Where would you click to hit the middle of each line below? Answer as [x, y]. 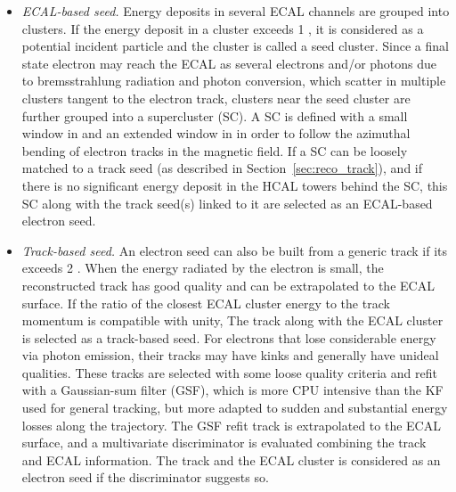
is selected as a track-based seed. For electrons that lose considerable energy [229, 337]
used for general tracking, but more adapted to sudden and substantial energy [235, 408]
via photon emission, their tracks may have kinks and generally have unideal [230, 355]
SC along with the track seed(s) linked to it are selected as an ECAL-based [227, 203]
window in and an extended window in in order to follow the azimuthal [216, 133]
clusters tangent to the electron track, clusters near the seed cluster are [216, 98]
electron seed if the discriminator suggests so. [145, 477]
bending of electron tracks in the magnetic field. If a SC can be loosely [215, 150]
